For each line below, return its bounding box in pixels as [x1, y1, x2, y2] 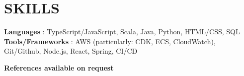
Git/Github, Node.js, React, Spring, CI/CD [4, 46, 138, 56]
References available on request [4, 62, 114, 73]
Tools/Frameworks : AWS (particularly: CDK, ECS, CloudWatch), [4, 36, 216, 46]
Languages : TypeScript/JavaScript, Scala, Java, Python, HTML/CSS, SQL [4, 26, 240, 37]
